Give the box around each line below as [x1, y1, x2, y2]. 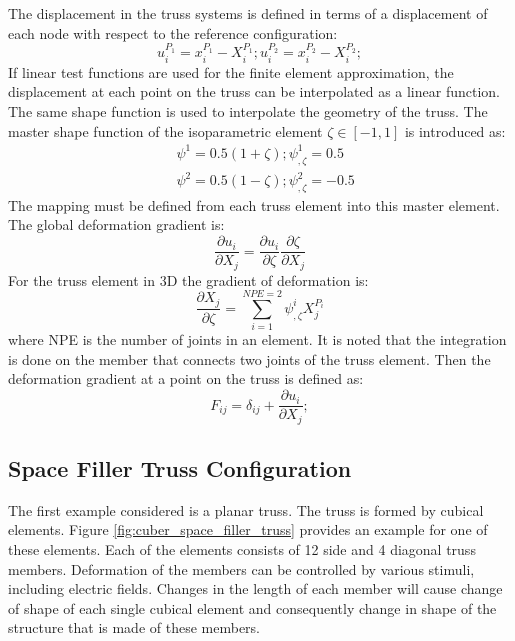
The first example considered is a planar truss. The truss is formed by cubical [8, 499, 484, 520]
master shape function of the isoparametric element [8, 120, 323, 141]
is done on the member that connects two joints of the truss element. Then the [8, 348, 491, 369]
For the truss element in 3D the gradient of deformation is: [8, 269, 369, 290]
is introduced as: [404, 120, 506, 141]
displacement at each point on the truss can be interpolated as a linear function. [8, 81, 500, 102]
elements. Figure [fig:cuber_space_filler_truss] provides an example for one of [8, 519, 488, 540]
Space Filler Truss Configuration [8, 452, 352, 483]
